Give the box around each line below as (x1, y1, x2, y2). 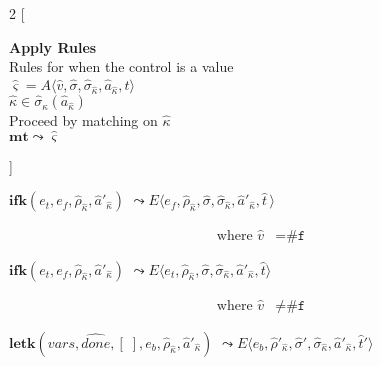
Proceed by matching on (9, 110, 158, 130)
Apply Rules (9, 36, 97, 57)
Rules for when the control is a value (9, 56, 234, 77)
